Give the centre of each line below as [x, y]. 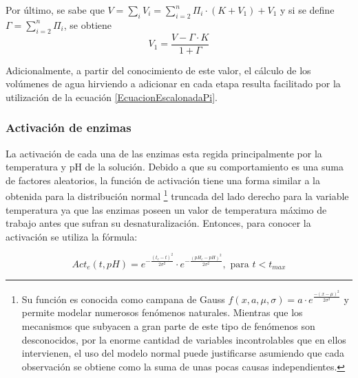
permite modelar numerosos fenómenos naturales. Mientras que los [162, 312]
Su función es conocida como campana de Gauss [123, 299]
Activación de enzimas [69, 127]
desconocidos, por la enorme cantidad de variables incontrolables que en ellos [184, 339]
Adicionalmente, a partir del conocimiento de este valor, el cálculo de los [158, 70]
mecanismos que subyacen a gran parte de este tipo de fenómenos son [168, 325]
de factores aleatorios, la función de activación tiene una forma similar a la [163, 180]
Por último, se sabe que [55, 10]
